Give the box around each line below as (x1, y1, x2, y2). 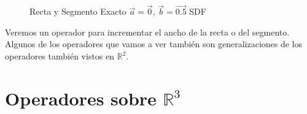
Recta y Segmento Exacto (29, 5, 126, 18)
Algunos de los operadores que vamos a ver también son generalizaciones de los (5, 37, 303, 50)
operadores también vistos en (5, 50, 115, 62)
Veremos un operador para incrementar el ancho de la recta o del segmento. (5, 25, 290, 38)
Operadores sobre (5, 85, 157, 110)
